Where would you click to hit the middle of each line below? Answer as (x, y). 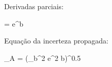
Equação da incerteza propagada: (56, 41)
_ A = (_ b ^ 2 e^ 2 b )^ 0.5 (43, 58)
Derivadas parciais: (34, 6)
